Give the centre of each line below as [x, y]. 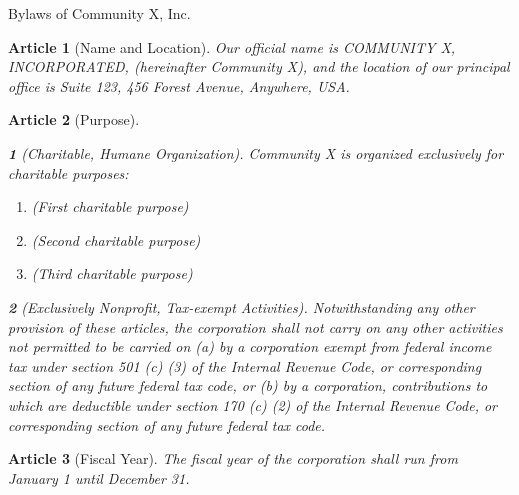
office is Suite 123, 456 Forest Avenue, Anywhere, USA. [179, 85]
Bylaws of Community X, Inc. [99, 13]
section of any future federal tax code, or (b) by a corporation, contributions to [248, 385]
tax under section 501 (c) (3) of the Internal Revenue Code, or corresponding [245, 365]
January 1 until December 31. [99, 477]
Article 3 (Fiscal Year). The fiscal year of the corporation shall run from [233, 458]
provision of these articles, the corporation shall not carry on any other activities [255, 326]
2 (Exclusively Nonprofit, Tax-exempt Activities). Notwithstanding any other [241, 306]
